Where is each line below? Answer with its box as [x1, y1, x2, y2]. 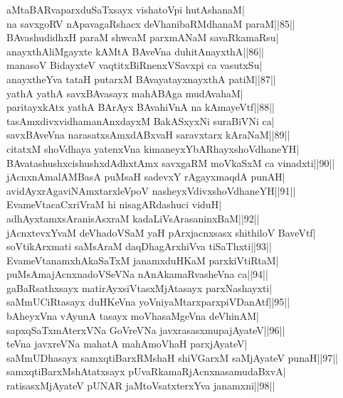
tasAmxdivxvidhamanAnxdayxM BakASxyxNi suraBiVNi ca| [6, 113, 275, 128]
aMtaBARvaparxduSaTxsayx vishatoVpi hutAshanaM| [6, 2, 245, 16]
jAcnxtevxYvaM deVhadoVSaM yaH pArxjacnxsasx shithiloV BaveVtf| [6, 225, 316, 240]
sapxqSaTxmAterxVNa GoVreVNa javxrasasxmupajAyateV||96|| [6, 322, 285, 337]
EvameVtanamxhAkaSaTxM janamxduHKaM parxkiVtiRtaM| [6, 252, 279, 267]
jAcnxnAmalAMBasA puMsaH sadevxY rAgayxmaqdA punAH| [6, 169, 285, 184]
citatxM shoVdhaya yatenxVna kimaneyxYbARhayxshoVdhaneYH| [6, 141, 300, 156]
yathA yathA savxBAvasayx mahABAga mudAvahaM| [6, 85, 243, 100]
